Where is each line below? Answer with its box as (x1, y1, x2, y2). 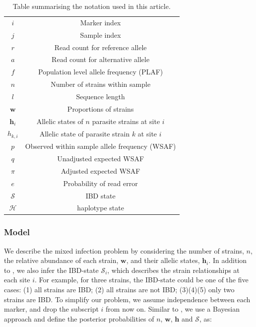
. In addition (208, 255, 247, 265)
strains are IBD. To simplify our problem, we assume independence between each (4, 294, 251, 304)
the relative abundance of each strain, (4, 255, 119, 265)
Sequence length (76, 91, 125, 101)
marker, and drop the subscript (4, 304, 99, 314)
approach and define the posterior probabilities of (4, 313, 154, 324)
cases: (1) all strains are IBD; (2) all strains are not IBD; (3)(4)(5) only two (4, 284, 235, 295)
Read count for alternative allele (52, 54, 150, 65)
